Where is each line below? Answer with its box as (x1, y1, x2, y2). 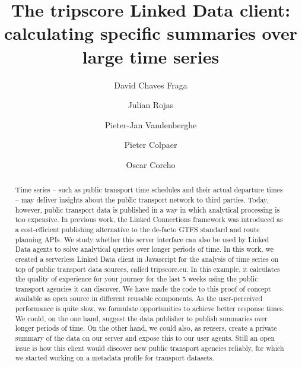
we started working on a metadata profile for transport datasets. (15, 353, 214, 363)
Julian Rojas (128, 99, 174, 111)
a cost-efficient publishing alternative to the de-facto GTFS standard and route (15, 224, 260, 234)
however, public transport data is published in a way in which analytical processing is (15, 204, 280, 214)
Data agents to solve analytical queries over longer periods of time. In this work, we (15, 244, 274, 254)
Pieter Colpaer (124, 138, 177, 151)
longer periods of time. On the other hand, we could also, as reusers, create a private (15, 323, 277, 333)
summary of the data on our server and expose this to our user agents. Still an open (15, 333, 275, 343)
